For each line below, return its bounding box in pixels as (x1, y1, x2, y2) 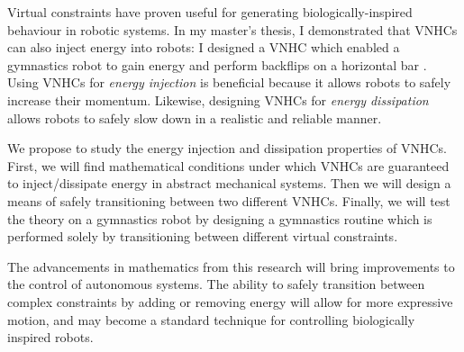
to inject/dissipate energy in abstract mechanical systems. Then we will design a (7, 174, 451, 193)
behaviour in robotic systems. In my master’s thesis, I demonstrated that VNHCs (7, 20, 458, 39)
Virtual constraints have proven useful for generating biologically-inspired (7, 3, 413, 21)
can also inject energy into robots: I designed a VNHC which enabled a (7, 38, 400, 57)
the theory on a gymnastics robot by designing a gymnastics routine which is (7, 209, 432, 228)
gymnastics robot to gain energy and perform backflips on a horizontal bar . (7, 55, 427, 74)
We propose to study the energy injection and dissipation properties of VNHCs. (7, 139, 447, 158)
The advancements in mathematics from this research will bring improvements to (7, 257, 455, 275)
